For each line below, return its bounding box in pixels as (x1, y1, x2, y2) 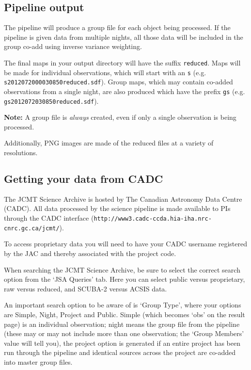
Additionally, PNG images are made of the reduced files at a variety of (4, 138, 214, 148)
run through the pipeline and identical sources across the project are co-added (4, 347, 236, 357)
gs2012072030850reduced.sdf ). (4, 96, 99, 106)
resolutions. (4, 147, 38, 158)
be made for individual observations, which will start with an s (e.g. (4, 67, 206, 77)
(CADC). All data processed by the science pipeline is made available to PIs (4, 203, 231, 213)
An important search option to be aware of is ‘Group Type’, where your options (4, 300, 241, 310)
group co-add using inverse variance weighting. (4, 41, 142, 51)
